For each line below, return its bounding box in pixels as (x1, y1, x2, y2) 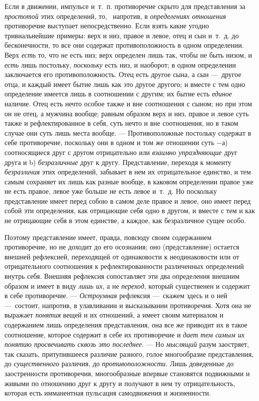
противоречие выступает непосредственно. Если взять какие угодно (4, 20, 209, 31)
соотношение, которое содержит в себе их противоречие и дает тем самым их (4, 329, 245, 339)
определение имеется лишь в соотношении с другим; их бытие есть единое (4, 88, 232, 99)
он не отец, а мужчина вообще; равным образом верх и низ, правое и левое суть (4, 108, 249, 118)
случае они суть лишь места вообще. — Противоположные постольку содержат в (4, 127, 252, 138)
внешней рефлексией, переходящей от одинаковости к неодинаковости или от (4, 251, 240, 261)
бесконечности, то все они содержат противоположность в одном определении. (4, 40, 244, 50)
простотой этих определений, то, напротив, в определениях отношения (4, 10, 226, 21)
